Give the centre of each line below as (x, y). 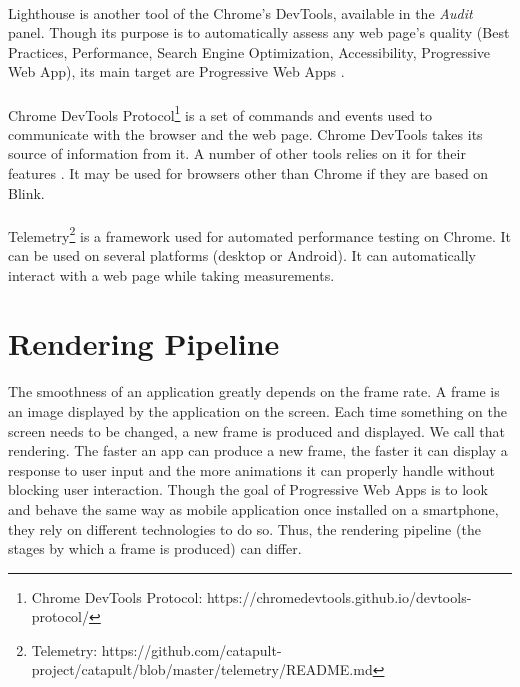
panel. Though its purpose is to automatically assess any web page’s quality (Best (259, 32)
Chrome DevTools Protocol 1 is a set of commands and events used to (220, 113)
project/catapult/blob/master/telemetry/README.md (202, 669)
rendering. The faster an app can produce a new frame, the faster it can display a (258, 450)
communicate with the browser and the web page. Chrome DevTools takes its (245, 133)
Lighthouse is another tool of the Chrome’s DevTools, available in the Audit (240, 12)
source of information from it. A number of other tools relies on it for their (237, 153)
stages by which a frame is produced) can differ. (155, 548)
